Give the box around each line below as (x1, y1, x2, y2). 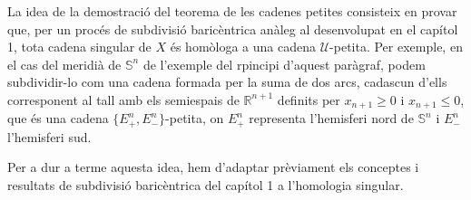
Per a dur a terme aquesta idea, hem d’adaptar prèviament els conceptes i (7, 157, 419, 176)
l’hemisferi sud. (7, 127, 92, 146)
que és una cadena (7, 109, 109, 128)
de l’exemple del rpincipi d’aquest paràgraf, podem (142, 54, 426, 73)
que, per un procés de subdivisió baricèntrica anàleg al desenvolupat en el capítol (7, 19, 458, 38)
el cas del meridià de (7, 54, 122, 73)
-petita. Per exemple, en (329, 37, 463, 56)
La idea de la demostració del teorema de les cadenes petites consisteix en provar (7, 2, 457, 20)
